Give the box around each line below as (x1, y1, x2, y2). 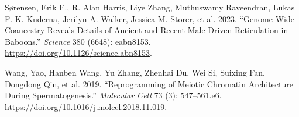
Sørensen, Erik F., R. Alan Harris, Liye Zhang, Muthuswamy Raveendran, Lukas (5, 1, 295, 13)
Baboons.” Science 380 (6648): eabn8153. (5, 35, 151, 47)
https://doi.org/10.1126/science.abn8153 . (5, 47, 152, 59)
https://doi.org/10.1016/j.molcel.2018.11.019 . (5, 100, 167, 112)
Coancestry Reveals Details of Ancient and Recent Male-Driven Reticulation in (5, 24, 288, 36)
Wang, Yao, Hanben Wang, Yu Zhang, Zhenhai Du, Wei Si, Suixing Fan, (5, 66, 266, 78)
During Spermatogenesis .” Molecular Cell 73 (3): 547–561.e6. (5, 89, 222, 101)
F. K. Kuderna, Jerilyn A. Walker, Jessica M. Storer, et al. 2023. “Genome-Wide (5, 12, 294, 24)
